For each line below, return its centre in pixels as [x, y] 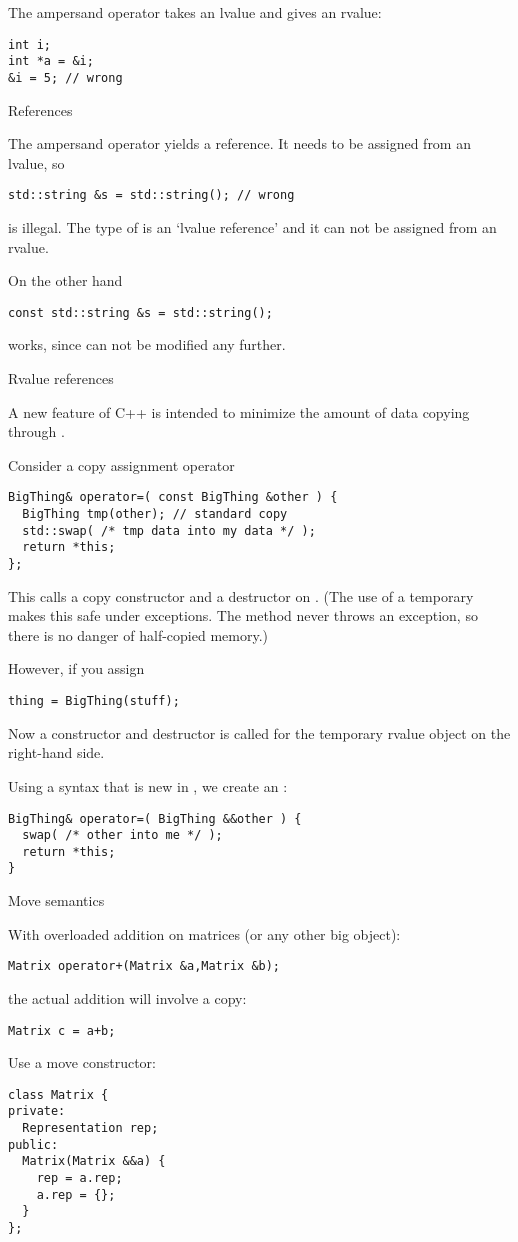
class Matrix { [58, 1094]
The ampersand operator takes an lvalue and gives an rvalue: [195, 12]
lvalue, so [36, 162]
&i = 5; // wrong [65, 77]
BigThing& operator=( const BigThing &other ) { [173, 497]
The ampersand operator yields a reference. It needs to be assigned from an [239, 143]
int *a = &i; [51, 61]
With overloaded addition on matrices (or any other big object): [204, 933]
